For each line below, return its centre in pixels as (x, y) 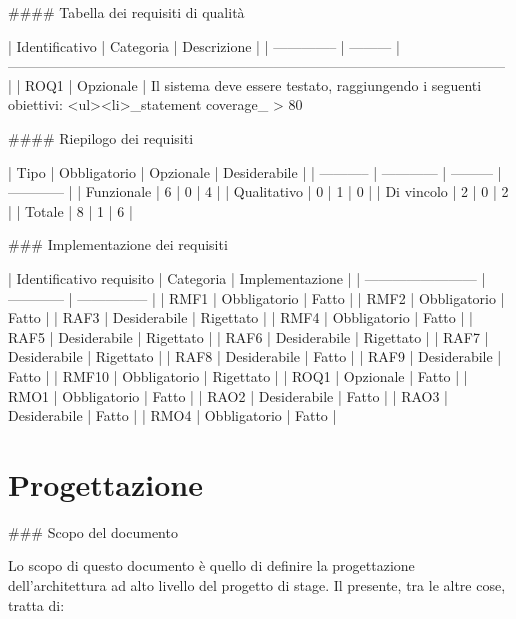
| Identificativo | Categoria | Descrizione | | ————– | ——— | (204, 45)
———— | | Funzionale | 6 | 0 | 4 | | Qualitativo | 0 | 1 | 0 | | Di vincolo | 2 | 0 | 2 (258, 191)
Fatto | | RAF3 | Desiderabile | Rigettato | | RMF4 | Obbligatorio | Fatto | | (240, 317)
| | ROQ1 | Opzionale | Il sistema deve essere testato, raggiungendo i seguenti (245, 84)
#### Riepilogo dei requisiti (101, 137)
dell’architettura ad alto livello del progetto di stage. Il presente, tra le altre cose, (257, 585)
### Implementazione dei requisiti (118, 244)
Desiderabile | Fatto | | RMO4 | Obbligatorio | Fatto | (172, 415)
